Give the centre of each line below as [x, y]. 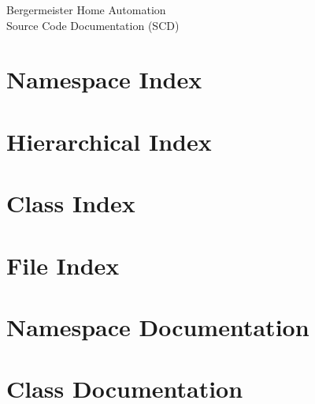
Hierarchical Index [109, 141]
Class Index [71, 203]
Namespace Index [104, 79]
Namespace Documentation [158, 326]
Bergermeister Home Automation [86, 9]
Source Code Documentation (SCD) [93, 25]
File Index [63, 265]
